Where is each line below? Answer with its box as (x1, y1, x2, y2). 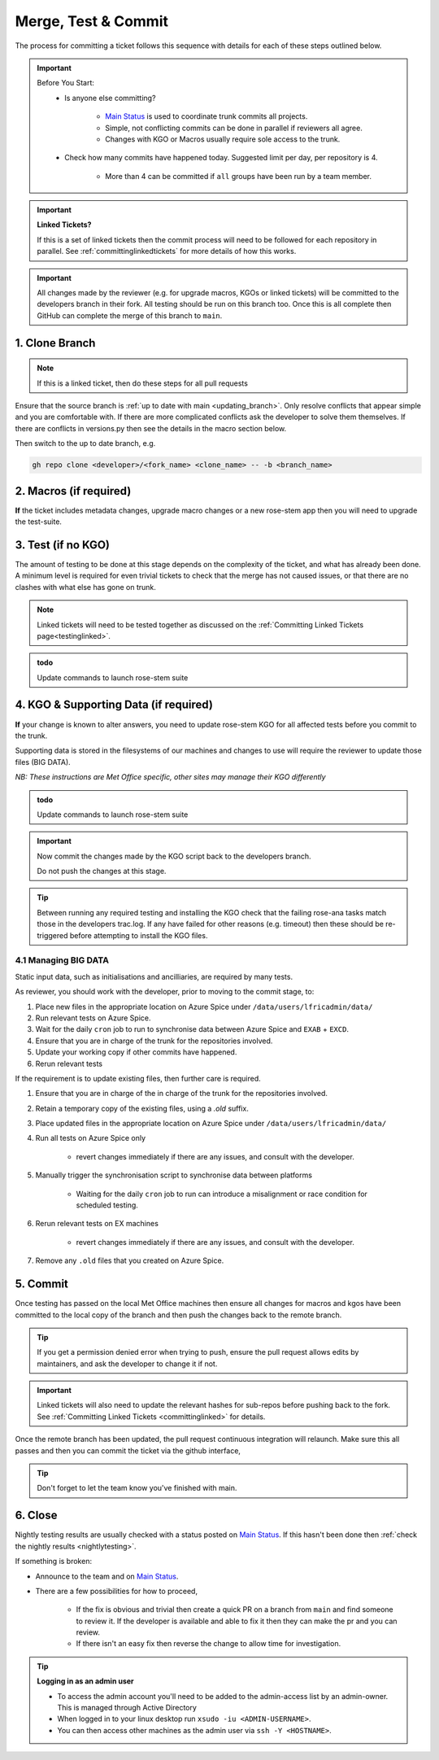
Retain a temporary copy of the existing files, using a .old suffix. (35, 1103, 250, 1113)
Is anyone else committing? (64, 93, 156, 103)
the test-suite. (15, 517, 63, 526)
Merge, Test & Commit (15, 12, 168, 30)
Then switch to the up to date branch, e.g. (15, 439, 156, 448)
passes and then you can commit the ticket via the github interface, (15, 1445, 241, 1456)
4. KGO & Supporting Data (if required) (15, 698, 213, 712)
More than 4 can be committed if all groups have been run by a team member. (105, 171, 372, 181)
